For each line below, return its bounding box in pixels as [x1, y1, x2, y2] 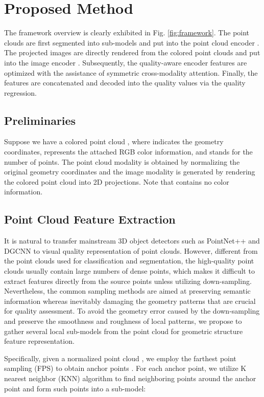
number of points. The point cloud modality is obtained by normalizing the [4, 156, 240, 167]
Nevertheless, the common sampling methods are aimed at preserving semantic [4, 285, 251, 296]
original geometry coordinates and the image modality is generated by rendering [4, 166, 255, 177]
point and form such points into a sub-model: [4, 383, 146, 393]
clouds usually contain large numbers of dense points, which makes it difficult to [4, 266, 255, 276]
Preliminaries [4, 112, 76, 128]
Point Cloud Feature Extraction [4, 211, 176, 227]
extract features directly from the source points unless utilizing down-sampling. [4, 275, 252, 286]
